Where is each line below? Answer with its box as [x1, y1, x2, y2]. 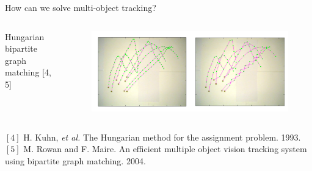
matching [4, [5, 66, 51, 79]
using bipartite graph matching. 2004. [5, 154, 146, 167]
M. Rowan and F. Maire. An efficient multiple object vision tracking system [23, 142, 307, 155]
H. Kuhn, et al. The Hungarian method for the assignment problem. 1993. [23, 130, 301, 143]
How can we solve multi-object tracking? [5, 1, 156, 13]
